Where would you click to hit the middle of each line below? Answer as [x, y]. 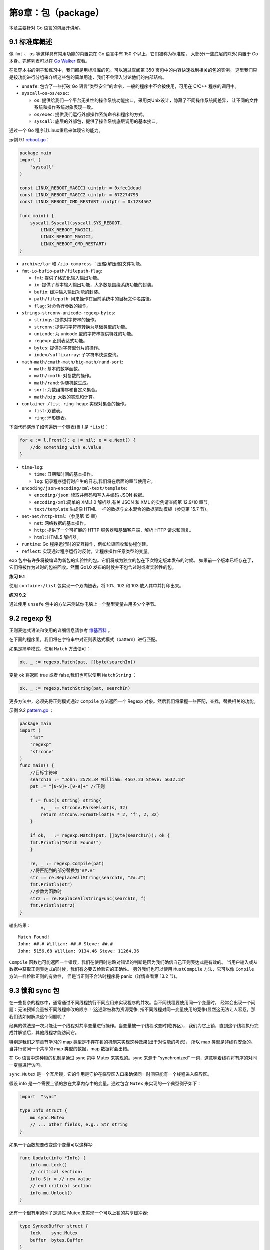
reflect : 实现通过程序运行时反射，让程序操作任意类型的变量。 [87, 551]
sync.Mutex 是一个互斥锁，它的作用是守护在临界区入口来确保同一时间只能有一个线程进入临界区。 [111, 1074]
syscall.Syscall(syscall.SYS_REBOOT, [76, 223]
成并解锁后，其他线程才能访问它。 [44, 1033]
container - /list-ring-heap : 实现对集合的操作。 [75, 404]
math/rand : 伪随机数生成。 [63, 383]
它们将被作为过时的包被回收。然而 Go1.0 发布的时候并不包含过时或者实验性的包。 [93, 567]
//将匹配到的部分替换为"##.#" [63, 871]
